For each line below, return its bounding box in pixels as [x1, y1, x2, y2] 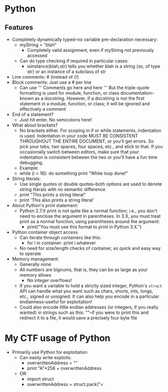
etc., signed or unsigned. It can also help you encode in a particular [19, 293, 159, 299]
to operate [19, 250, 41, 256]
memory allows [19, 272, 51, 278]
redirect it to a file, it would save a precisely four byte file [19, 315, 137, 320]
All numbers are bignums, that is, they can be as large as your [19, 267, 148, 273]
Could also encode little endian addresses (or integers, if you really [19, 304, 159, 310]
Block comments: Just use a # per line [12, 79, 92, 85]
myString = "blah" [19, 42, 57, 48]
